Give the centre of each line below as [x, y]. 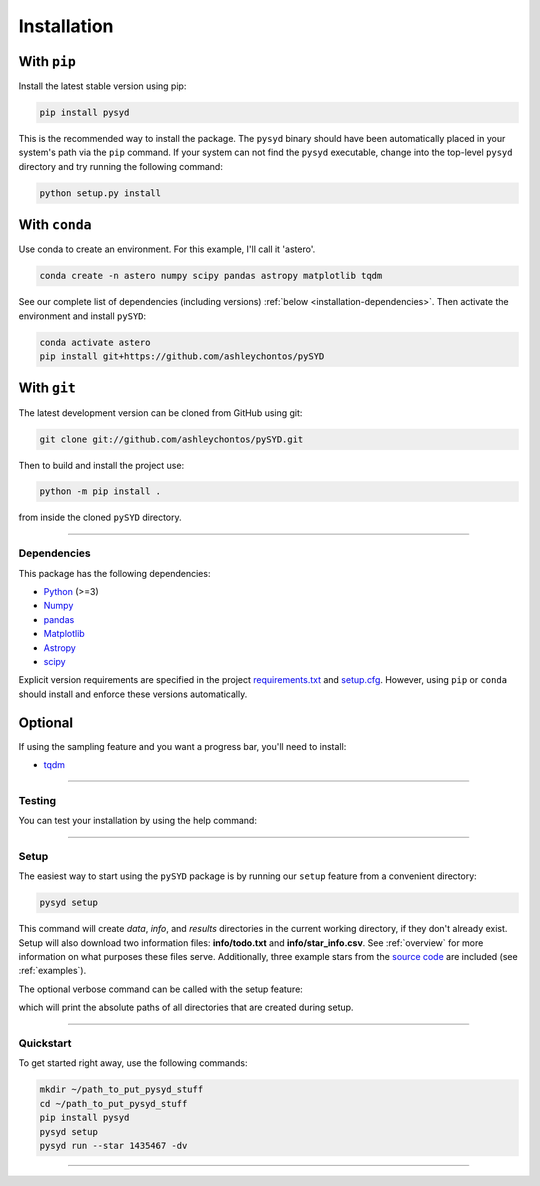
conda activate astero [95, 342]
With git [47, 388]
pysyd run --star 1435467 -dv [113, 1145]
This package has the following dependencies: [114, 573]
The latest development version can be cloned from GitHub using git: [160, 412]
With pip [47, 61]
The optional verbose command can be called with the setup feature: [161, 989]
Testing [37, 800]
